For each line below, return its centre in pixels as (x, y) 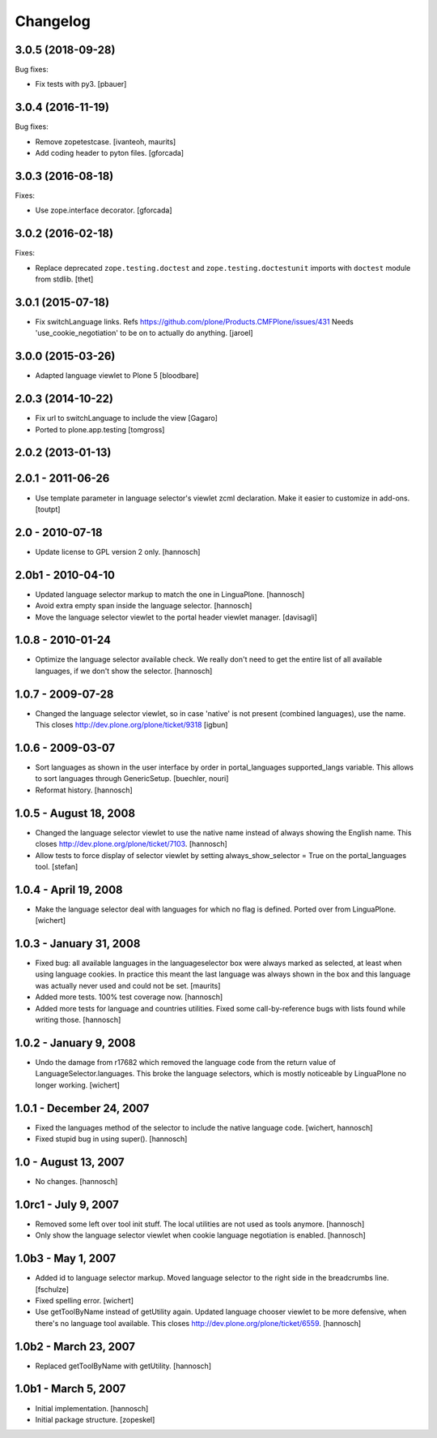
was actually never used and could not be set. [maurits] (128, 985)
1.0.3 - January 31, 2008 (78, 944)
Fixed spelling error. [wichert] (84, 1300)
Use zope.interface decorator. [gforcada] (104, 210)
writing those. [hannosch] (78, 1020)
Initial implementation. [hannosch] (92, 1408)
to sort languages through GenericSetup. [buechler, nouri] (132, 779)
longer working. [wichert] (78, 1085)
